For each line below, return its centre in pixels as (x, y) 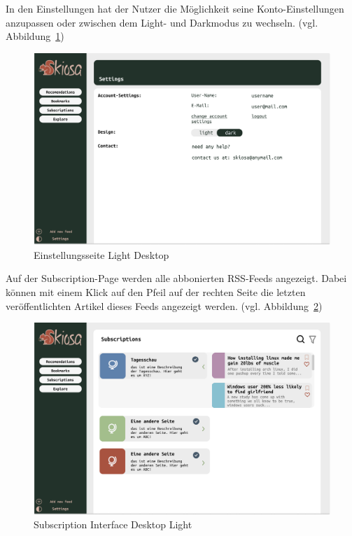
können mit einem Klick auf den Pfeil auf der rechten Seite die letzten (156, 292)
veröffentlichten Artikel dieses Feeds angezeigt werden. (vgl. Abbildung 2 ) (164, 305)
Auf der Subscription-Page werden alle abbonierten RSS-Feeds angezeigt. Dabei (176, 278)
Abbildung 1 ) (35, 36)
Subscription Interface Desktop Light (113, 524)
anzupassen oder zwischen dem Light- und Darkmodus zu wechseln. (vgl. (162, 22)
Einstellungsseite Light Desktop (101, 254)
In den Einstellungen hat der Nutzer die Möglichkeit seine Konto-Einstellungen (175, 8)
